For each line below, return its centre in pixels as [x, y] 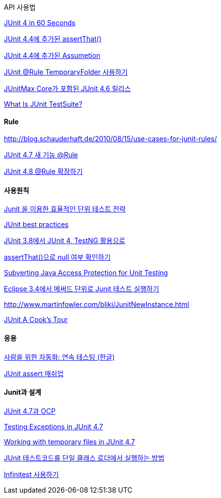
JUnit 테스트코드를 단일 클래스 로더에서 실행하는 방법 [84, 458]
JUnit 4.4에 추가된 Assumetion [52, 55]
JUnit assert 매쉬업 [34, 373]
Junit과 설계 [23, 392]
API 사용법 [20, 7]
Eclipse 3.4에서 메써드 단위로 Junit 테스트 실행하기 [82, 289]
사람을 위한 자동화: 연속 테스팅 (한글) [60, 357]
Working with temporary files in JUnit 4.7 [70, 441]
